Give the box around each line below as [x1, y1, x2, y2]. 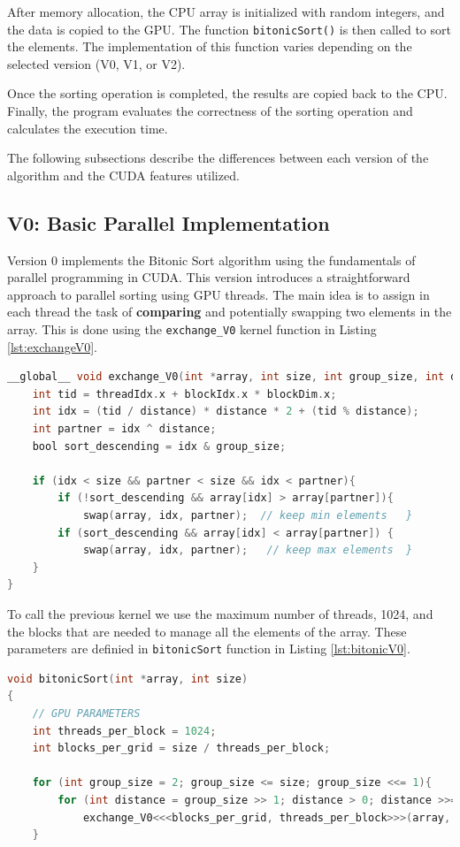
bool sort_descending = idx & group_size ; [32, 439, 287, 453]
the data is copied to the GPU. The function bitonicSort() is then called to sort [7, 19, 451, 38]
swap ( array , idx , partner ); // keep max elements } [82, 544, 413, 557]
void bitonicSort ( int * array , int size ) [7, 672, 249, 685]
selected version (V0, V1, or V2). [7, 54, 186, 72]
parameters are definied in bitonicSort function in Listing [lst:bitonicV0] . [7, 639, 410, 658]
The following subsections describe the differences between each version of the [7, 149, 429, 167]
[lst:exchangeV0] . [7, 337, 97, 355]
